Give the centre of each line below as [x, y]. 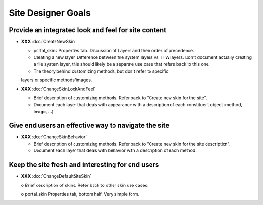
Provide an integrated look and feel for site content [88, 30]
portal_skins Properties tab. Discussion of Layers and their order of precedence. [114, 51]
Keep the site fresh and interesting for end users [84, 165]
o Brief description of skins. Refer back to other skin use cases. [85, 185]
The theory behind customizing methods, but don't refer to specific [101, 71]
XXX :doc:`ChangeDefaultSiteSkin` [56, 176]
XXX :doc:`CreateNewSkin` [49, 42]
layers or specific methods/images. [56, 80]
